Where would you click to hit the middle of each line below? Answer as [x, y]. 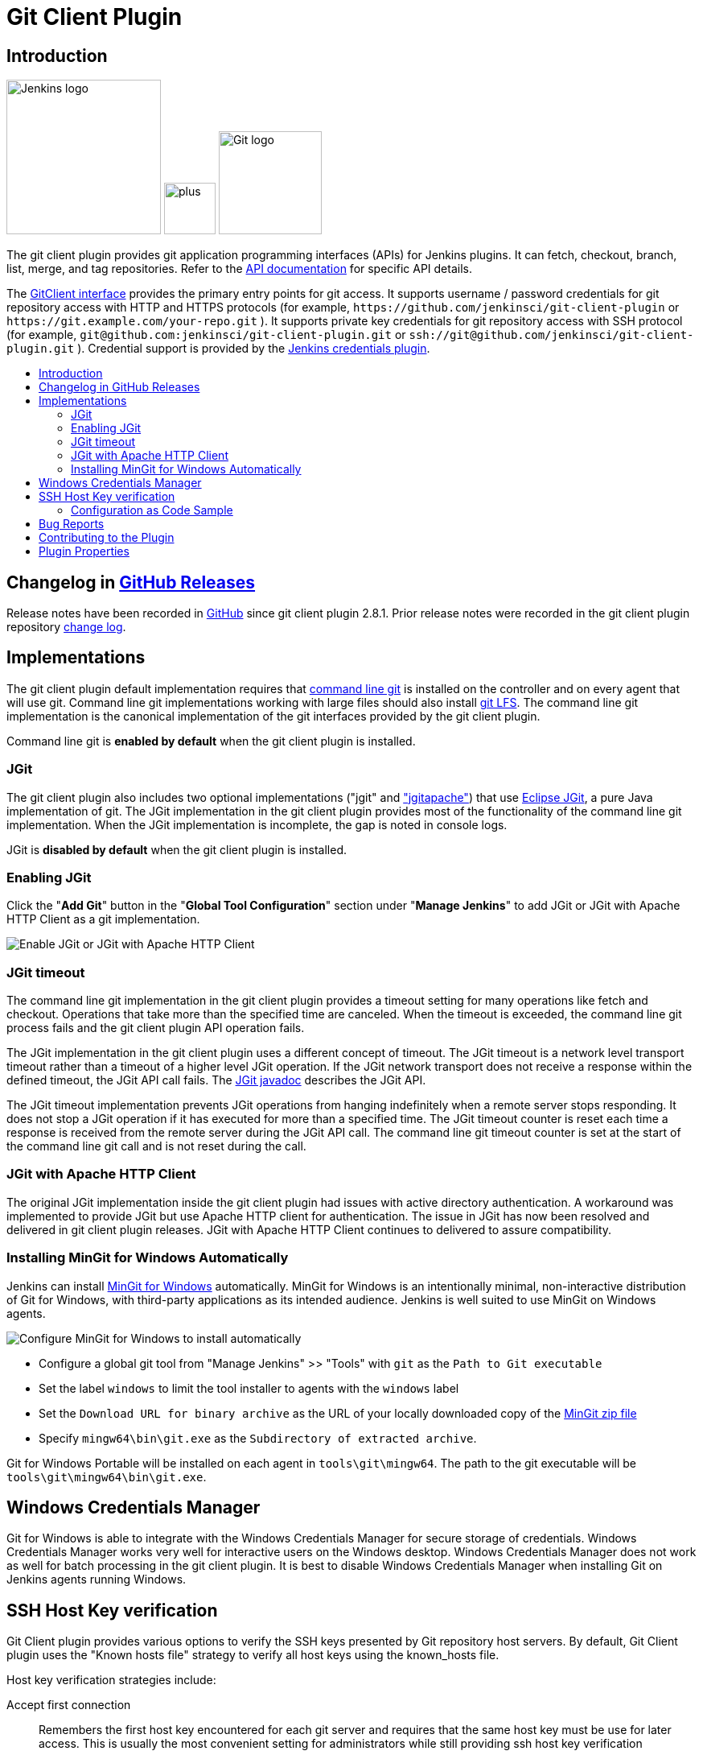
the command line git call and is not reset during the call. [156, 1146]
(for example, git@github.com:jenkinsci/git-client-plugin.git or [206, 335]
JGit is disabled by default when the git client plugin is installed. [177, 849]
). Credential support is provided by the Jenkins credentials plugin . [254, 349]
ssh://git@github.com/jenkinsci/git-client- [551, 335]
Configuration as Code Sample [152, 510]
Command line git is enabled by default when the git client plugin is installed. [211, 741]
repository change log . [66, 627]
